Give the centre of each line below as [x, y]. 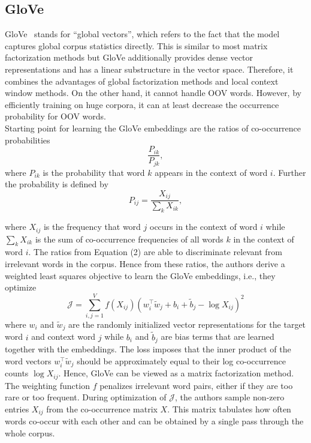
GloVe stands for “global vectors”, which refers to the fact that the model [142, 34]
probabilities [28, 140]
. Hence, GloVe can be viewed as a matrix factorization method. [176, 373]
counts [17, 373]
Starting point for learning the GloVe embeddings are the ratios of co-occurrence [153, 128]
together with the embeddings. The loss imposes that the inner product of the [148, 349]
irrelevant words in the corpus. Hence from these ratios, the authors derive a [145, 263]
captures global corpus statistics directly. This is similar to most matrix [136, 45]
